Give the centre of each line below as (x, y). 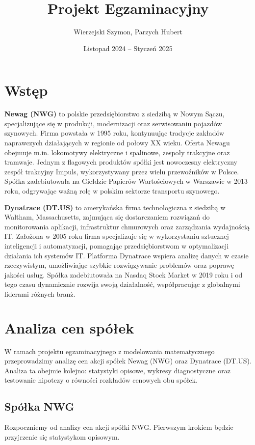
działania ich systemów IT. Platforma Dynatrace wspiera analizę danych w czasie (127, 255)
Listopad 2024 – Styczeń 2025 (128, 48)
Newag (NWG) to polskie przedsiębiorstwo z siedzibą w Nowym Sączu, (115, 114)
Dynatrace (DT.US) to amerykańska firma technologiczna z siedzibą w (115, 207)
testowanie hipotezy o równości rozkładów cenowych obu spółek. (101, 380)
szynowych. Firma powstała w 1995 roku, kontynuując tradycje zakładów (115, 133)
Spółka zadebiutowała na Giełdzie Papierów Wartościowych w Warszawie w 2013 (126, 181)
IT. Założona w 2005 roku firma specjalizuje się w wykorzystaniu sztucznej (117, 236)
